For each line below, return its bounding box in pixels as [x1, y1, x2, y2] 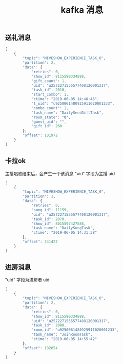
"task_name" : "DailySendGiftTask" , [31, 110, 104, 115]
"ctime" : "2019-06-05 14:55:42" [31, 337, 97, 342]
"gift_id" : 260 [31, 124, 62, 129]
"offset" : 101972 [22, 133, 58, 138]
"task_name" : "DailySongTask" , [31, 225, 95, 231]
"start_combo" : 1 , [31, 92, 69, 97]
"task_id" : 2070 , [31, 217, 67, 222]
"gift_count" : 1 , [31, 79, 67, 83]
